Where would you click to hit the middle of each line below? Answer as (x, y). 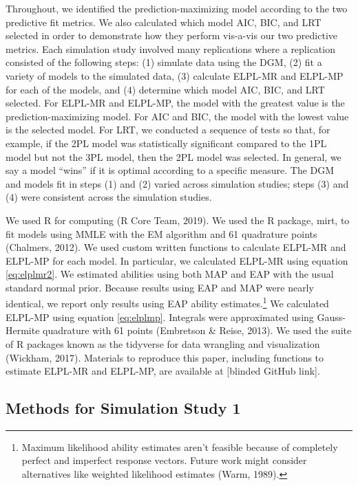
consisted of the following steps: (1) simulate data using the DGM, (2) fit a (164, 62)
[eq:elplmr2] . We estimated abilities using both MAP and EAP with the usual (170, 274)
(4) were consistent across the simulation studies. (109, 197)
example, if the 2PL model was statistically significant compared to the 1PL (166, 143)
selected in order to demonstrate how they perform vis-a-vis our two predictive (171, 35)
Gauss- (331, 317)
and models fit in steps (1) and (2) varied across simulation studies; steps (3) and (177, 183)
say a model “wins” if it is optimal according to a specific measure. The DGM (170, 170)
